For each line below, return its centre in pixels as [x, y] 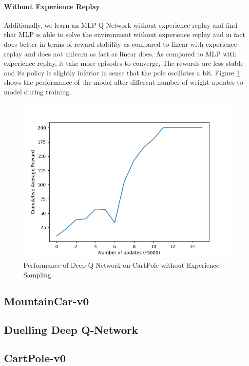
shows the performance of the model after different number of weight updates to [124, 82]
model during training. [38, 91]
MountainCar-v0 [47, 301]
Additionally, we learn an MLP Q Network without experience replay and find [121, 25]
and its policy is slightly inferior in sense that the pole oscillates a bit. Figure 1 [122, 72]
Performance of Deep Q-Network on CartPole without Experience [121, 265]
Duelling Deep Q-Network [71, 329]
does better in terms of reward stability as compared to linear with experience [121, 44]
